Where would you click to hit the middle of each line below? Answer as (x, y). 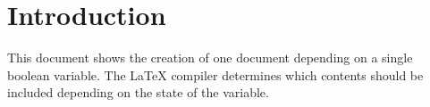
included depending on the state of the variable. (138, 92)
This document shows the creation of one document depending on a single (210, 58)
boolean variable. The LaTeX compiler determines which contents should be (215, 74)
